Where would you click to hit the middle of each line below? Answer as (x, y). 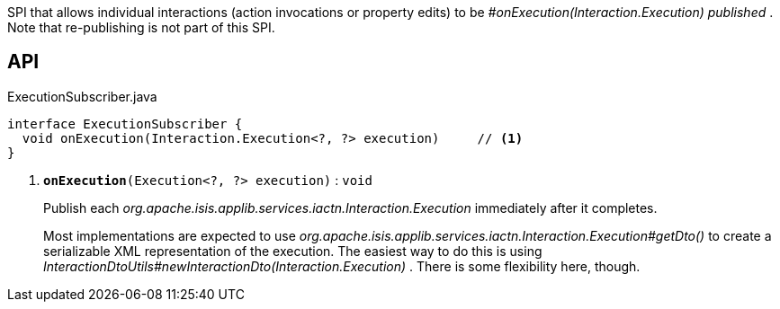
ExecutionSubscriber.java (82, 96)
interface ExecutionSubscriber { (125, 124)
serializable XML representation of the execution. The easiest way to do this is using (293, 251)
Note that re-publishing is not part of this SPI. (141, 27)
